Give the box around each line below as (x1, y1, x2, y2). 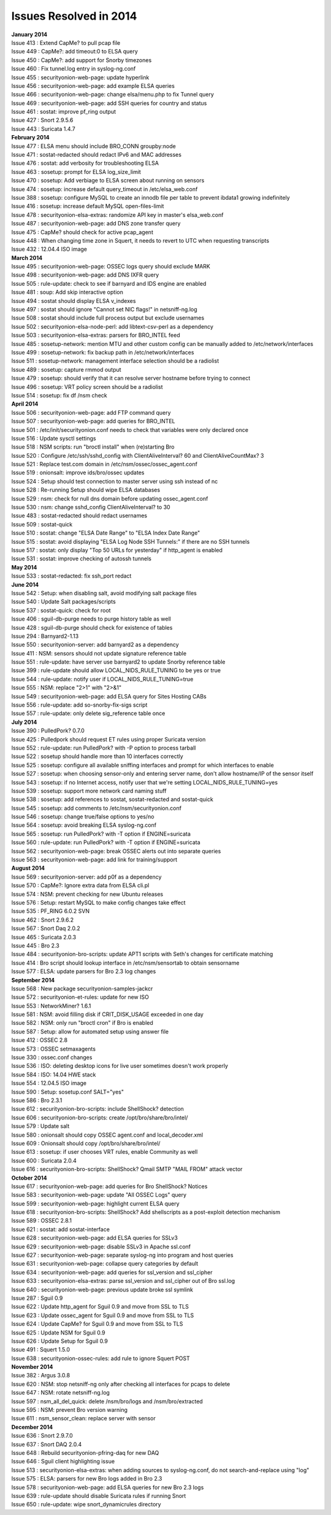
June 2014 (11, 581, 39, 588)
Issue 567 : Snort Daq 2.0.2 (11, 925, 81, 932)
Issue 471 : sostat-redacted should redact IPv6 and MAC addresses (11, 151, 182, 159)
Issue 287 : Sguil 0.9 (11, 1294, 63, 1302)
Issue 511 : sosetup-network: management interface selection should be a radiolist (11, 357, 219, 365)
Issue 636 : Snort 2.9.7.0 (11, 1432, 73, 1439)
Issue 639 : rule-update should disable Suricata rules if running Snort (11, 1492, 186, 1499)
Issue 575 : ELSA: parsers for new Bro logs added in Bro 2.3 (11, 1475, 162, 1482)
